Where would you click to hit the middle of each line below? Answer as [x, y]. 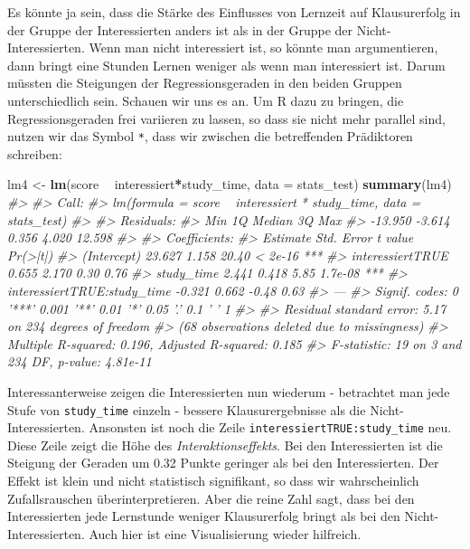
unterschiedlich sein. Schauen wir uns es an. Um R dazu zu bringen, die [206, 100]
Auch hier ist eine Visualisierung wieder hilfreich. [225, 533]
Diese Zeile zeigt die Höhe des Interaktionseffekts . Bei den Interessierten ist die [225, 445]
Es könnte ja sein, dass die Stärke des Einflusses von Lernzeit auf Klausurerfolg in [234, 12]
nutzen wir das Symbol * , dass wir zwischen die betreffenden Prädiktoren [210, 136]
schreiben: [35, 153]
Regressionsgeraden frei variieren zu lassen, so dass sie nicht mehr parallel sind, [226, 118]
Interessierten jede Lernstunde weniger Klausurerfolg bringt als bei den [204, 516]
